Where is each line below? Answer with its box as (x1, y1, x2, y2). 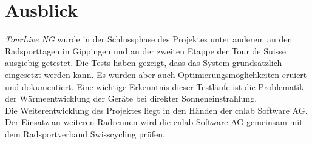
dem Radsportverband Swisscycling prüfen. (5, 127, 165, 140)
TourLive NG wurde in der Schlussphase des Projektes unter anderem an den (5, 33, 293, 45)
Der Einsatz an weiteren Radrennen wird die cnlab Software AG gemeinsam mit (5, 116, 303, 128)
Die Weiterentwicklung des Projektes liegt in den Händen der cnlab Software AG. (5, 103, 308, 116)
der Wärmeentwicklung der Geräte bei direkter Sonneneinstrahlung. (5, 92, 257, 105)
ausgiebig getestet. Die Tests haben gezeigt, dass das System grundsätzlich (5, 56, 282, 69)
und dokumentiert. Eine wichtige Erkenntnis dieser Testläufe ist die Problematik (5, 80, 304, 93)
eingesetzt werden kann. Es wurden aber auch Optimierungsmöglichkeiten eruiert (5, 68, 307, 80)
